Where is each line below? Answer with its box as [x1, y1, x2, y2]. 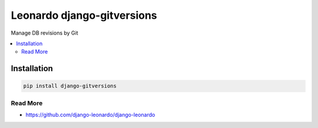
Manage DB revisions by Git [11, 29, 79, 36]
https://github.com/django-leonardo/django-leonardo [25, 112, 155, 119]
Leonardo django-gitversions [11, 9, 157, 22]
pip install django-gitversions [23, 83, 117, 89]
